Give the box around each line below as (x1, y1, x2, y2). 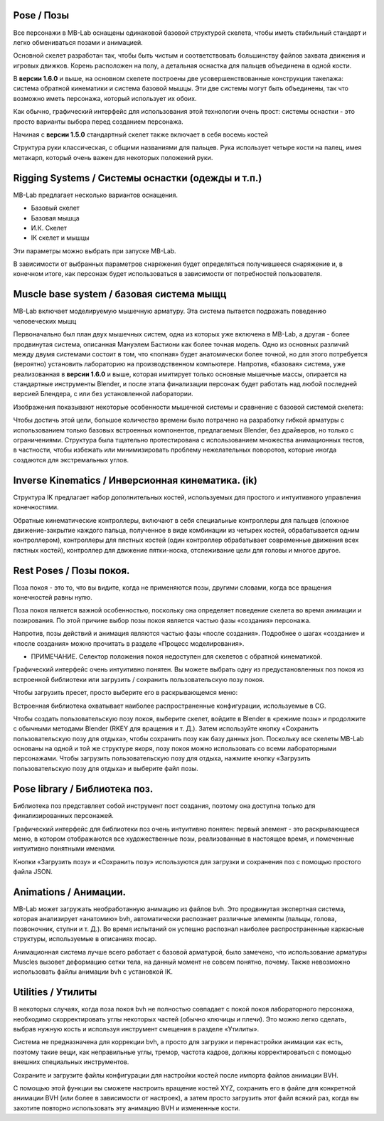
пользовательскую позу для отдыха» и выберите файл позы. (13, 764, 198, 772)
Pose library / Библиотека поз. (13, 782, 154, 795)
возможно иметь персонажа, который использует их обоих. (13, 94, 197, 102)
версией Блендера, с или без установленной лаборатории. (13, 390, 193, 398)
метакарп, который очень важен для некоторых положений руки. (13, 153, 213, 161)
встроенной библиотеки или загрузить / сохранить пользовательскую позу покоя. (13, 675, 265, 684)
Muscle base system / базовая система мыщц (13, 288, 227, 300)
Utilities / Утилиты (13, 986, 97, 999)
